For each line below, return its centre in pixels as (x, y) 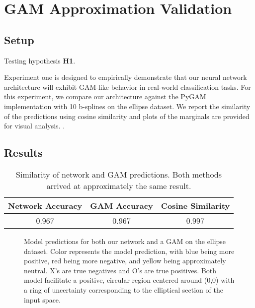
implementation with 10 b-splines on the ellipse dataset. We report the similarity (127, 106)
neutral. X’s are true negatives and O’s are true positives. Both (120, 270)
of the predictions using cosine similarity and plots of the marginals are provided (127, 116)
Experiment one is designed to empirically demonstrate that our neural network (126, 77)
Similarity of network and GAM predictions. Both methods (119, 174)
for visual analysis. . (35, 126)
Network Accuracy (45, 205)
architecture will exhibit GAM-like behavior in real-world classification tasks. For (127, 87)
